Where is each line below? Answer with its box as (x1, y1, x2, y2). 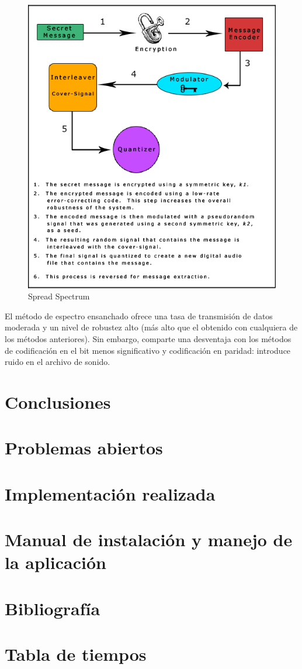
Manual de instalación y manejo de (5, 527, 293, 551)
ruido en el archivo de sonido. (5, 356, 110, 368)
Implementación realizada (5, 481, 216, 505)
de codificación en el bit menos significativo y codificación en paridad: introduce (5, 344, 291, 356)
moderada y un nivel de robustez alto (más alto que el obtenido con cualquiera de (5, 321, 298, 333)
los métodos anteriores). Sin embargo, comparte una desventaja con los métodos (5, 332, 291, 344)
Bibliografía (5, 596, 100, 620)
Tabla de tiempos (5, 642, 147, 665)
